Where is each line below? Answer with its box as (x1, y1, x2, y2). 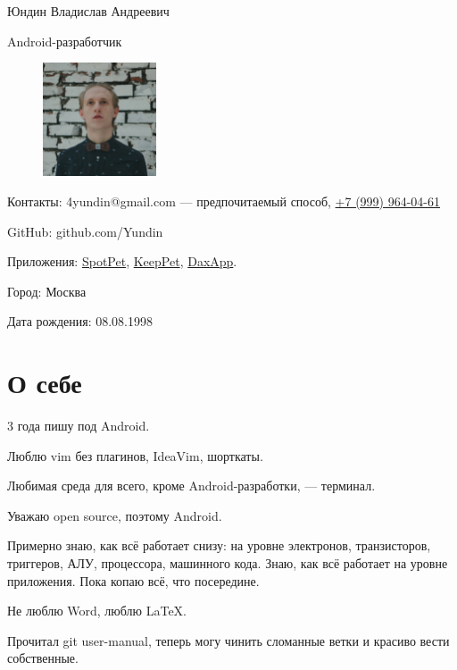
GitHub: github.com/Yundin (7, 222, 163, 240)
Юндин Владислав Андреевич (7, 2, 170, 20)
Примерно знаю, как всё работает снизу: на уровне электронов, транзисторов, (7, 536, 431, 555)
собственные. (7, 649, 79, 667)
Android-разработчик (7, 31, 122, 50)
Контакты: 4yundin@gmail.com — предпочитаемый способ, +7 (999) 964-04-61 (7, 191, 441, 210)
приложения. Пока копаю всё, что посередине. (7, 571, 260, 590)
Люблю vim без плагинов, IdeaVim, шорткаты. (7, 446, 263, 465)
